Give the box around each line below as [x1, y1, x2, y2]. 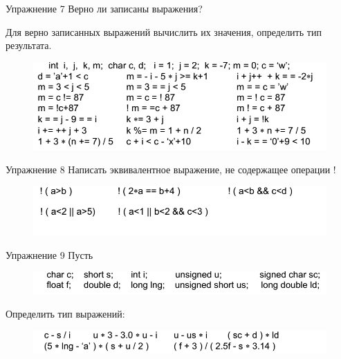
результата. [6, 38, 52, 52]
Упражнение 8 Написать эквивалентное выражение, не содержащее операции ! [6, 162, 336, 176]
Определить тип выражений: [6, 307, 125, 321]
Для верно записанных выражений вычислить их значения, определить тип [6, 24, 322, 39]
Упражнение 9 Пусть [6, 247, 93, 262]
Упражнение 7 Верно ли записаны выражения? [6, 1, 203, 15]
